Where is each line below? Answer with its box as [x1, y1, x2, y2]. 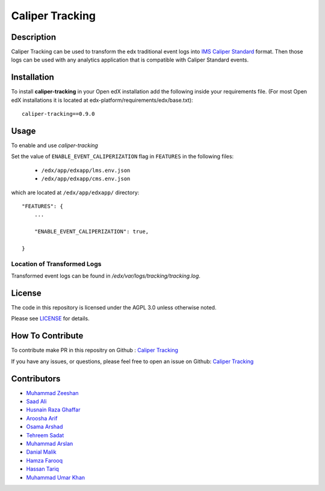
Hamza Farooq [26, 457, 63, 464]
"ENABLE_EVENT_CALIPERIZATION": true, [34, 228, 149, 235]
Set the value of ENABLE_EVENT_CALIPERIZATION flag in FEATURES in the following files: [11, 153, 234, 160]
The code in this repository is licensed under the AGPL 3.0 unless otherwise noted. [11, 304, 217, 311]
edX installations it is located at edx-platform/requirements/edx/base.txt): [11, 97, 193, 104]
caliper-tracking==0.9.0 [22, 110, 95, 118]
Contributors [11, 373, 61, 384]
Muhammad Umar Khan [26, 474, 85, 481]
